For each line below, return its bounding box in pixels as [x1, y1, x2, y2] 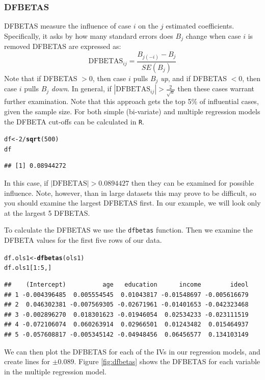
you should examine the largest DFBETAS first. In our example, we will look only [4, 197, 261, 208]
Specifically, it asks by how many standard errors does [4, 30, 173, 41]
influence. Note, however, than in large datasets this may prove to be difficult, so [4, 187, 256, 198]
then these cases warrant [177, 83, 254, 94]
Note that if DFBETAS [4, 72, 77, 83]
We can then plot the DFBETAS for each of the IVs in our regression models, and [4, 346, 260, 357]
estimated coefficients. [166, 20, 234, 31]
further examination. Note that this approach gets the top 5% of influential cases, [4, 96, 259, 107]
